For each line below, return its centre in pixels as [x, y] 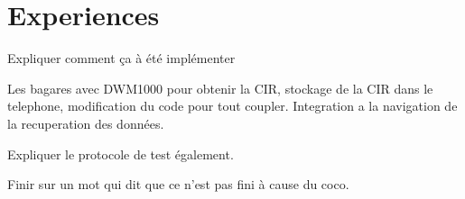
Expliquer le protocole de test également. [121, 154]
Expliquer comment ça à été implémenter [121, 58]
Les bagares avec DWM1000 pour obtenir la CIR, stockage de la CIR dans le [220, 88]
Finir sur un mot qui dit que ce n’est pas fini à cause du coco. [178, 184]
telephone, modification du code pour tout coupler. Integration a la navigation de [232, 106]
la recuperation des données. [86, 123]
